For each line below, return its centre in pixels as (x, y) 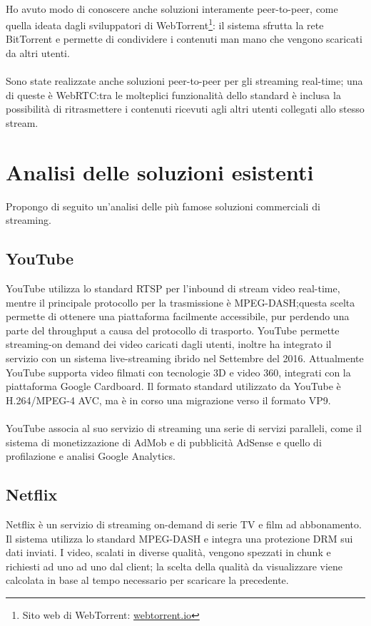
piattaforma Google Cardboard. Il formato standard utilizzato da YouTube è (173, 386)
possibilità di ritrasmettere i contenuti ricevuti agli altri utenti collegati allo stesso (185, 109)
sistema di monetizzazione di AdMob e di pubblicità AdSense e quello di (164, 442)
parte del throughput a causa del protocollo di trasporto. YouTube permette (173, 330)
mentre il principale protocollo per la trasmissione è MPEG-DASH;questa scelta (181, 302)
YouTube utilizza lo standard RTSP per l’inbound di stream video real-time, (173, 288)
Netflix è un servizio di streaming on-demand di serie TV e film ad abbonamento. (184, 524)
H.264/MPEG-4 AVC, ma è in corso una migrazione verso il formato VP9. (168, 400)
